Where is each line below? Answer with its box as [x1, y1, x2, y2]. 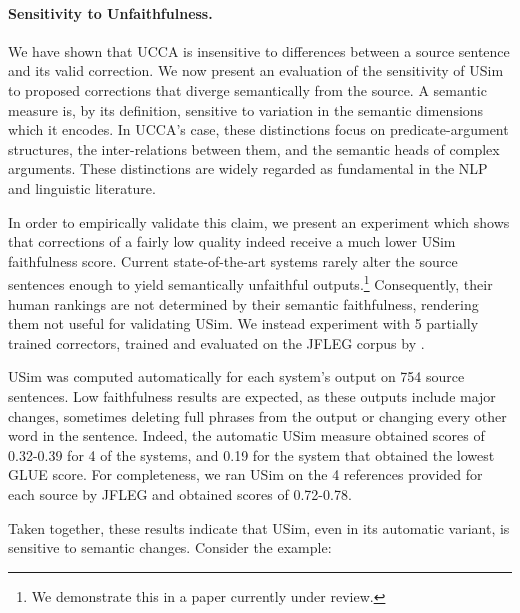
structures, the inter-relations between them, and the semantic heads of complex [8, 138, 500, 159]
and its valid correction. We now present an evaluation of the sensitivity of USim [8, 60, 504, 81]
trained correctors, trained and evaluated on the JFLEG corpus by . [8, 332, 425, 353]
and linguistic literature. [8, 177, 156, 198]
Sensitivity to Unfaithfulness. [8, 2, 213, 23]
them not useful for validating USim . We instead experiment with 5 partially [8, 313, 479, 334]
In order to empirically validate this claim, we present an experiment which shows [8, 211, 510, 232]
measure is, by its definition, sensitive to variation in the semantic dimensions [8, 99, 484, 120]
